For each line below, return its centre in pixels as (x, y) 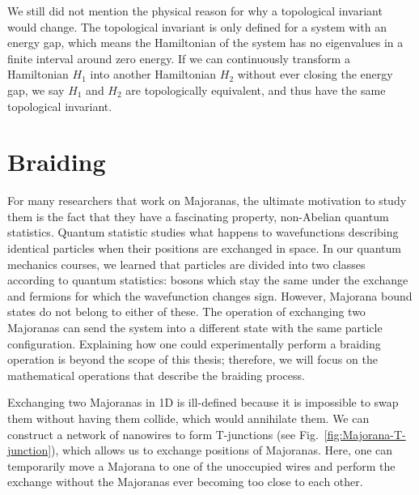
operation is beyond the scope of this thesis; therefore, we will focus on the (193, 359)
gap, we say (36, 90)
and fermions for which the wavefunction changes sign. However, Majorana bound (210, 295)
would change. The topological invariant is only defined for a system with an (197, 26)
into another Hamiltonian (153, 74)
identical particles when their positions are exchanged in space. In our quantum (204, 248)
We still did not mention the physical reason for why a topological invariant (195, 11)
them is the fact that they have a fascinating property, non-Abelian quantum (198, 216)
